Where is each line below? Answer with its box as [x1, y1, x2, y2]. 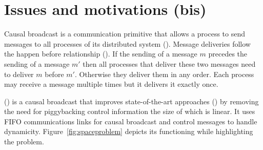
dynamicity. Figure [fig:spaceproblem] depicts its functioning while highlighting [4, 126, 253, 137]
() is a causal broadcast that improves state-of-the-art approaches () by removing [4, 96, 259, 106]
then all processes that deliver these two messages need [83, 58, 256, 69]
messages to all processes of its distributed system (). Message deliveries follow [4, 38, 251, 49]
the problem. [4, 136, 44, 147]
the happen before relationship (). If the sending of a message [4, 48, 197, 59]
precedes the [208, 48, 248, 59]
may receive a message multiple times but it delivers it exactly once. [4, 79, 218, 89]
